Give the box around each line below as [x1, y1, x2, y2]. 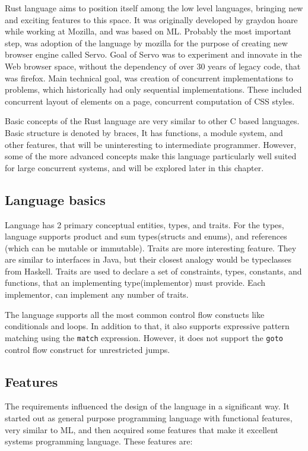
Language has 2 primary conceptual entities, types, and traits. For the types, [5, 218, 284, 231]
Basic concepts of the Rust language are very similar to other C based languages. [5, 115, 300, 127]
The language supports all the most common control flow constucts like [5, 308, 265, 320]
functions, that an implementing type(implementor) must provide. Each [5, 276, 266, 289]
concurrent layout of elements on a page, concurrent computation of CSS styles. [5, 94, 295, 107]
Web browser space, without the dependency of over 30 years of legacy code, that [5, 59, 301, 72]
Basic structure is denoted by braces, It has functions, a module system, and [5, 126, 283, 138]
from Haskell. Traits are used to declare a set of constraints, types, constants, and [5, 264, 302, 277]
